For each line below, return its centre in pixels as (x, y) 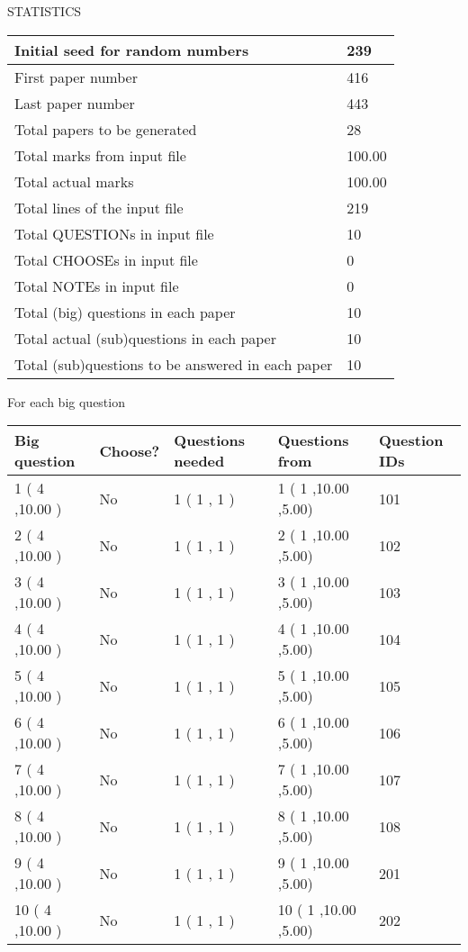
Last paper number (75, 103)
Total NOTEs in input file (97, 286)
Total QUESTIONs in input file (114, 233)
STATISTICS (45, 11)
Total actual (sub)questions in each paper (145, 338)
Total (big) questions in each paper (125, 312)
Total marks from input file (100, 155)
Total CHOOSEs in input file (106, 259)
